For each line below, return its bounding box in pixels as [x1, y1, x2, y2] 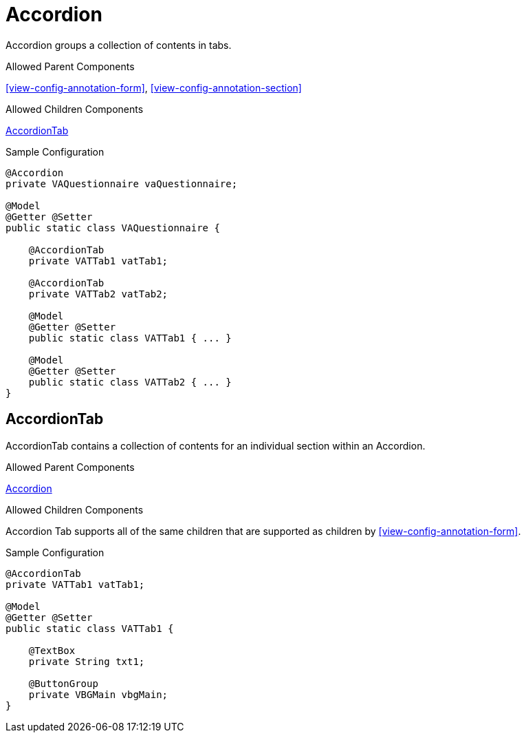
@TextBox [28, 644, 76, 656]
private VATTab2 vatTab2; [28, 288, 168, 299]
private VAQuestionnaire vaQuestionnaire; [6, 178, 238, 189]
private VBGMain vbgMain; [28, 688, 168, 700]
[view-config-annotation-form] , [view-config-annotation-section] [6, 81, 302, 94]
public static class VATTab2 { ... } [28, 376, 232, 388]
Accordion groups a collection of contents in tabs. [6, 39, 232, 51]
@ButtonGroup [28, 677, 98, 689]
